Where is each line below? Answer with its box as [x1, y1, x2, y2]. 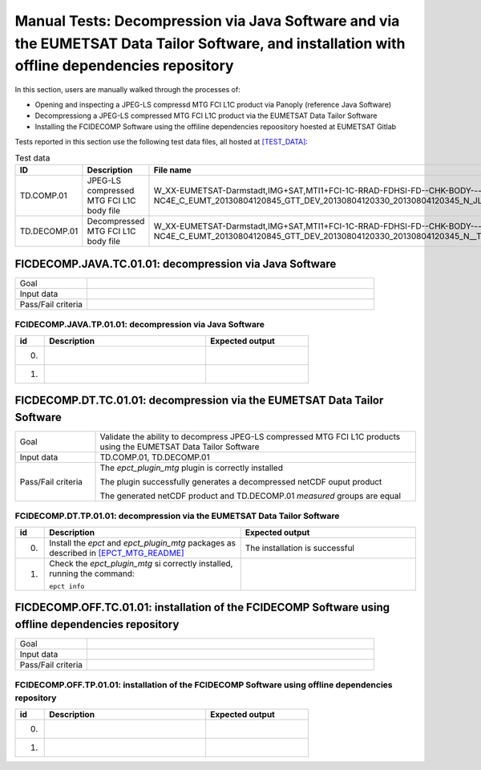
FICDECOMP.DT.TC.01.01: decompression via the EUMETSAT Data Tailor [14, 394, 384, 407]
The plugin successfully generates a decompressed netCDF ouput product [99, 476, 382, 487]
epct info [49, 582, 85, 590]
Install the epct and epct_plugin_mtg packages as [49, 537, 236, 549]
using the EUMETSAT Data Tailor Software [99, 441, 260, 452]
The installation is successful [245, 542, 354, 553]
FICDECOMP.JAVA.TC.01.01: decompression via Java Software [14, 257, 337, 270]
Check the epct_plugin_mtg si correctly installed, [49, 557, 233, 569]
